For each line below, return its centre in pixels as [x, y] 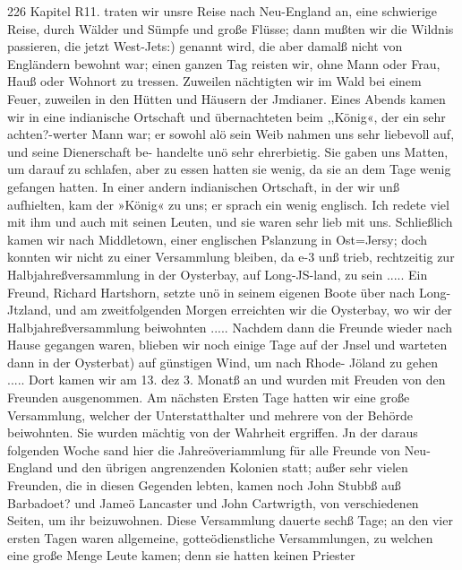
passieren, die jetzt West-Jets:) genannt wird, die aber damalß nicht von [205, 46]
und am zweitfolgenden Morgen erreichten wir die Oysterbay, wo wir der [253, 310]
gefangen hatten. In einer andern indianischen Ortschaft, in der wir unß [203, 186]
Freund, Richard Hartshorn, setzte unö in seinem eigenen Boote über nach [211, 292]
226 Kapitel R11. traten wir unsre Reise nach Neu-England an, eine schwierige [222, 11]
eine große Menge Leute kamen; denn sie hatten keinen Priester [181, 555]
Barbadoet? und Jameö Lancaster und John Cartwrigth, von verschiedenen [213, 502]
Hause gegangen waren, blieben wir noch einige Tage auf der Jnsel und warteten [227, 345]
